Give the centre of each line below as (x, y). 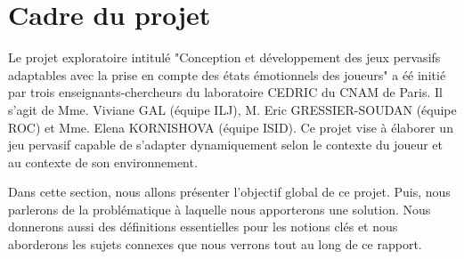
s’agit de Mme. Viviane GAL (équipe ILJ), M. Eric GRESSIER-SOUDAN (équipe (232, 109)
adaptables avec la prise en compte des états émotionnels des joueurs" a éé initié (227, 74)
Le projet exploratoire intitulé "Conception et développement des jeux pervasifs (224, 57)
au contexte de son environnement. (103, 162)
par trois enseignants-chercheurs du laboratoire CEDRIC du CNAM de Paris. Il (225, 92)
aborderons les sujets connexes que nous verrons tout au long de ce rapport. (215, 244)
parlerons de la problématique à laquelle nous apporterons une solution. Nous (220, 209)
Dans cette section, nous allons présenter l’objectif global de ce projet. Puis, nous (229, 192)
